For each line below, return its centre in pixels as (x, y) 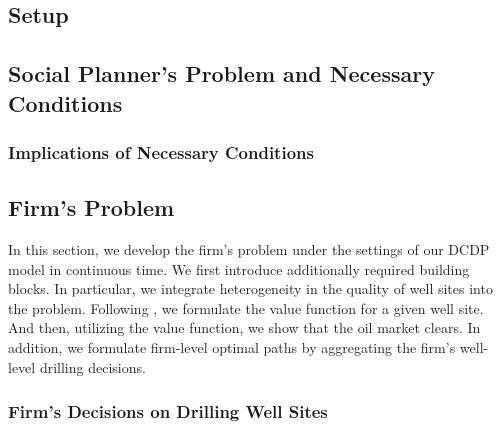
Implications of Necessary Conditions (161, 151)
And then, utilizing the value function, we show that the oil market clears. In (244, 327)
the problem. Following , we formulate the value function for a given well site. (246, 307)
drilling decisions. (92, 366)
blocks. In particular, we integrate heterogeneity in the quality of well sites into (250, 288)
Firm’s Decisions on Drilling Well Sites (168, 411)
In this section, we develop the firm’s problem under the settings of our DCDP (249, 249)
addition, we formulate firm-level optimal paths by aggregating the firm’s (232, 346)
